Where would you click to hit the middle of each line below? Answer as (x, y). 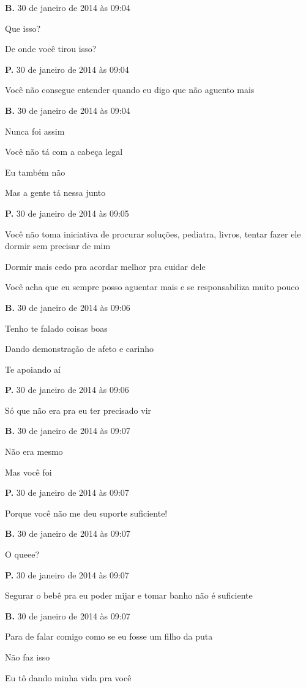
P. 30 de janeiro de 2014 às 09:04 (67, 69)
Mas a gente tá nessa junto (55, 193)
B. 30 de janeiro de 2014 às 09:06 (68, 307)
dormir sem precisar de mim (58, 246)
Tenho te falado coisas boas (56, 328)
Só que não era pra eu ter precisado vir (78, 410)
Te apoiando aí (33, 369)
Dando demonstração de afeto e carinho (80, 349)
